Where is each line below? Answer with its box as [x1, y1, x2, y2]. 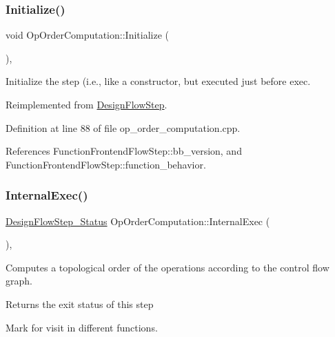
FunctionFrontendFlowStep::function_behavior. [6, 157, 206, 171]
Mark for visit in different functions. [6, 320, 158, 334]
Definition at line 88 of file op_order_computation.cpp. [6, 120, 241, 135]
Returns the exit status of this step [6, 296, 154, 311]
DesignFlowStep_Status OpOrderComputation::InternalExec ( [6, 213, 270, 228]
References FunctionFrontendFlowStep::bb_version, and [6, 144, 242, 158]
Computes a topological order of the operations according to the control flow [6, 260, 329, 274]
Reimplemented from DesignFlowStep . [6, 97, 167, 111]
